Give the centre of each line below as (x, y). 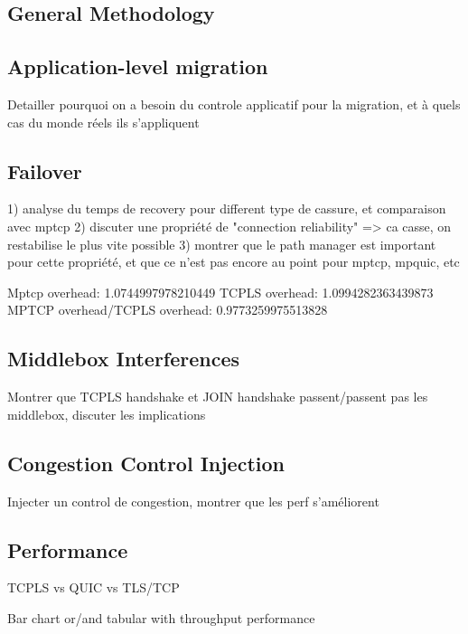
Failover (45, 170)
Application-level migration (138, 66)
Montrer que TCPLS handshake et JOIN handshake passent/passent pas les (218, 397)
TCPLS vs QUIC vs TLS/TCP (94, 587)
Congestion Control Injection (146, 463)
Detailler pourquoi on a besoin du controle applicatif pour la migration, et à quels (234, 104)
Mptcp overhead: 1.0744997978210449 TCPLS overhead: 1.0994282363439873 (220, 292)
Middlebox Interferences (124, 359)
